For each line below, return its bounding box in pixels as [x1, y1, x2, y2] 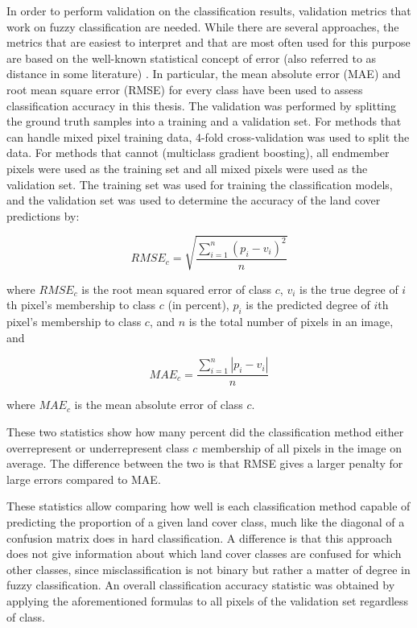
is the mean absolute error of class [74, 396, 243, 413]
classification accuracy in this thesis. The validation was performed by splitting [6, 97, 397, 114]
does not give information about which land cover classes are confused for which [6, 545, 402, 562]
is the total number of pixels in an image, [188, 313, 394, 330]
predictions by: [6, 207, 80, 224]
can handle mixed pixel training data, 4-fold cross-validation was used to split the [6, 128, 410, 145]
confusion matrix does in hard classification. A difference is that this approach [6, 529, 392, 546]
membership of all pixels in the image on [200, 439, 402, 456]
